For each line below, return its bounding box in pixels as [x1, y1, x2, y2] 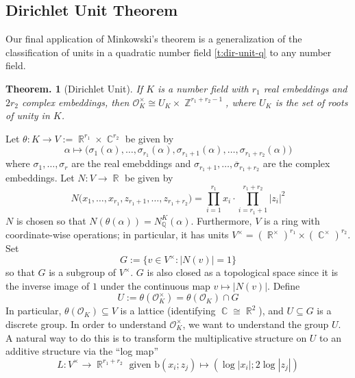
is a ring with [263, 213, 320, 227]
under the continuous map [100, 278, 210, 292]
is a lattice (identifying [120, 303, 216, 318]
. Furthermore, [191, 213, 252, 227]
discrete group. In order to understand [5, 316, 167, 331]
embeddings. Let [5, 171, 75, 185]
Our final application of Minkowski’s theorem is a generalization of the [5, 32, 302, 46]
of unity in [5, 108, 50, 123]
